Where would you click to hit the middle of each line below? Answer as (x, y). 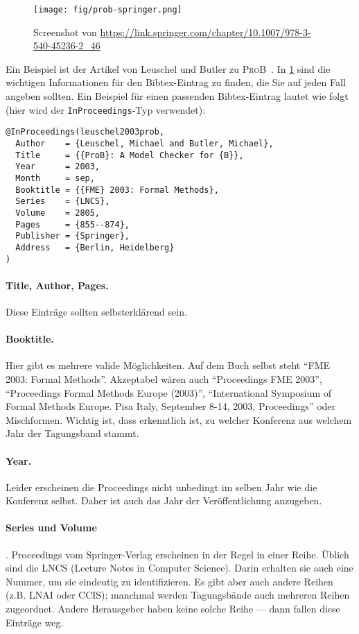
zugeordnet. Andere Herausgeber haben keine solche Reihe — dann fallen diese (173, 609)
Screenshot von (65, 32)
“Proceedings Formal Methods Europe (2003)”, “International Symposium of (169, 392)
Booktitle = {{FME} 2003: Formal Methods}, (117, 190)
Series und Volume (51, 528)
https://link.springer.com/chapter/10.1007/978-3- (205, 32)
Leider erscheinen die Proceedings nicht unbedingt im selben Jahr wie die (161, 487)
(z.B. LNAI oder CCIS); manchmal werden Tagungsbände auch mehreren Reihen (178, 595)
